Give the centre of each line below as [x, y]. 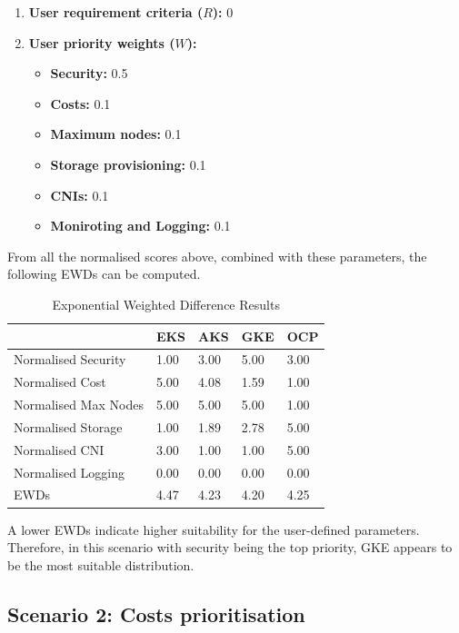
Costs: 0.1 [80, 103]
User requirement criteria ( [116, 12]
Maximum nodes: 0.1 [116, 134]
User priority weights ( [102, 42]
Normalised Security [70, 359]
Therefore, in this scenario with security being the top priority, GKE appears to [230, 547]
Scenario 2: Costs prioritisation [156, 613]
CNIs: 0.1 [80, 195]
